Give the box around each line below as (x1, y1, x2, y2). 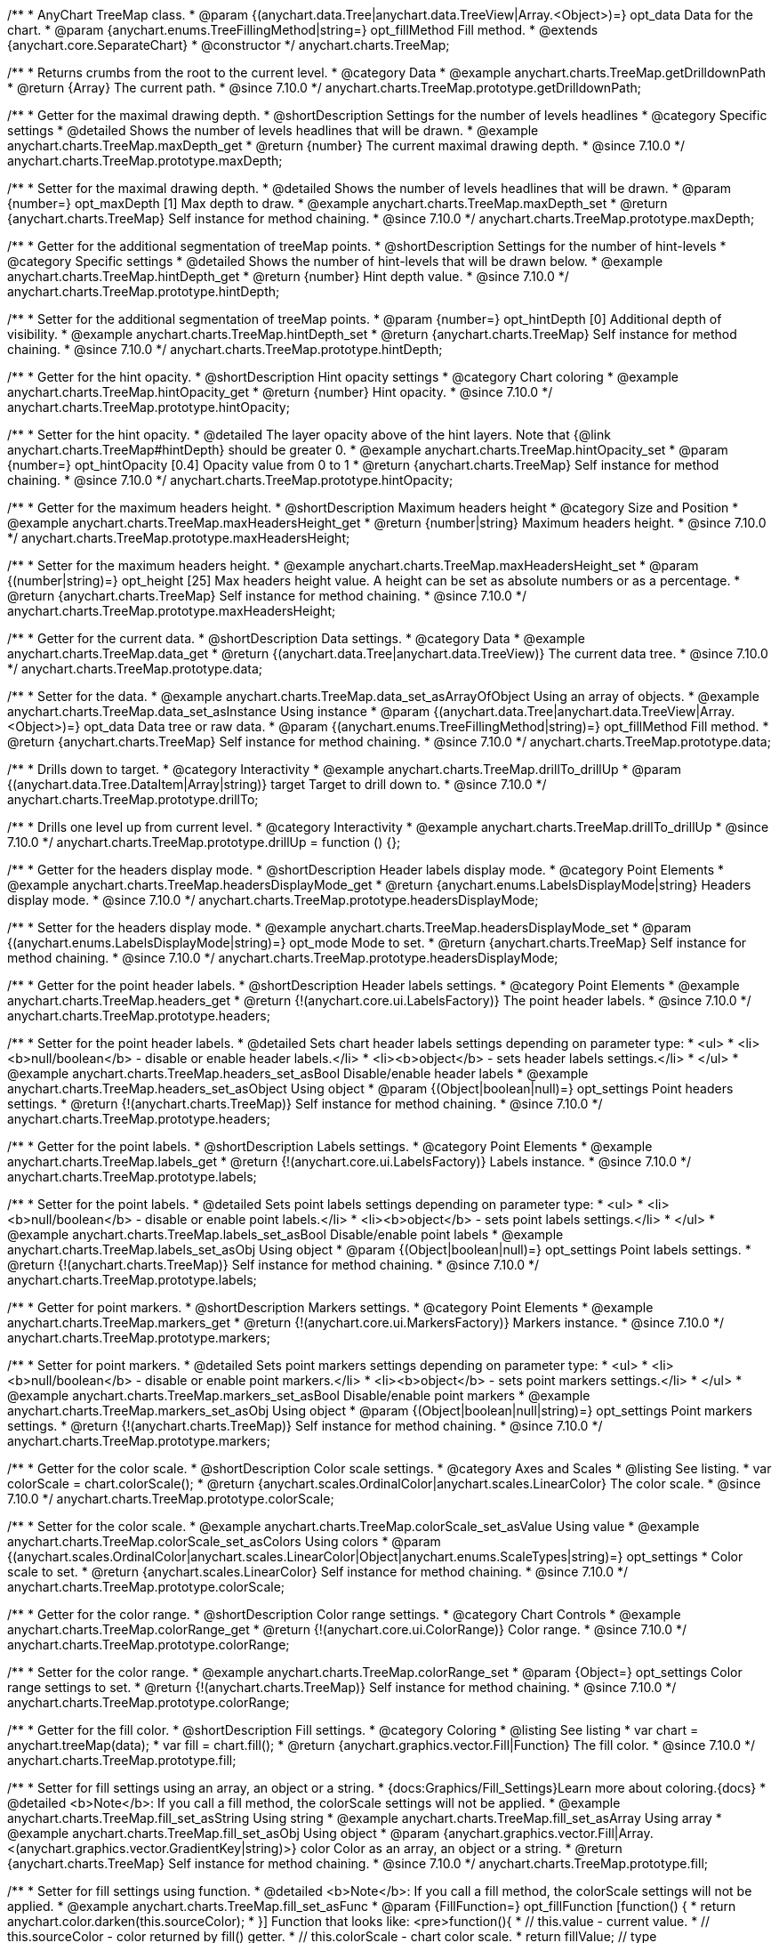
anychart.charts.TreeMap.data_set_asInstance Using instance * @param (7, 704, 430, 719)
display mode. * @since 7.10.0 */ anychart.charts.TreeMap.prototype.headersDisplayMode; (7, 892, 539, 907)
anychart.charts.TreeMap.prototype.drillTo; (7, 792, 259, 807)
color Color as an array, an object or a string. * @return (300, 1841, 622, 1856)
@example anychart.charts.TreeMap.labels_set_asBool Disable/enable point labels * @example (7, 1227, 564, 1242)
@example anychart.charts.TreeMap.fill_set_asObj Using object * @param (7, 1826, 440, 1841)
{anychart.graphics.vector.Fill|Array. (443, 1826, 654, 1841)
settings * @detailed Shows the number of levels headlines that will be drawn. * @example (7, 123, 539, 138)
